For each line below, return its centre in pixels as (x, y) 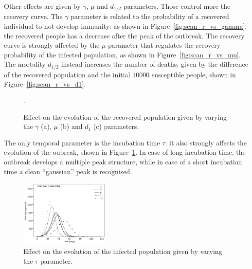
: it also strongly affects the (206, 142)
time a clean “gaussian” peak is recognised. (68, 171)
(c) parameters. (116, 126)
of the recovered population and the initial (67, 74)
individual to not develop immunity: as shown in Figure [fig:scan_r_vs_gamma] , (126, 26)
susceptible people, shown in (194, 74)
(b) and (71, 126)
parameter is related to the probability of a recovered (150, 16)
